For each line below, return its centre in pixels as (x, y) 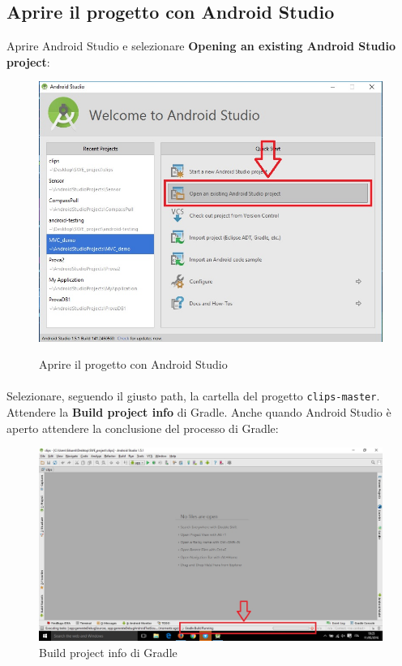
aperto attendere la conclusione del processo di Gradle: (143, 428)
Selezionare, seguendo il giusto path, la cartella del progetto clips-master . (193, 396)
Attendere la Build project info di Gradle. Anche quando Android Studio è (199, 412)
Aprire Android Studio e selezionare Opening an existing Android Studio (201, 46)
